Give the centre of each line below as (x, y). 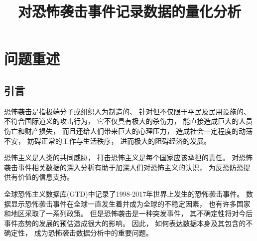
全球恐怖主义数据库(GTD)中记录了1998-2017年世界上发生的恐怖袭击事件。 (124, 193)
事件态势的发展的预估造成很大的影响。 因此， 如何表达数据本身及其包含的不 (128, 223)
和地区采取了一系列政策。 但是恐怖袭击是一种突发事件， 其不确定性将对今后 (128, 213)
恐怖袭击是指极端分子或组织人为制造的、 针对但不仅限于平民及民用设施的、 (127, 111)
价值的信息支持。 (46, 177)
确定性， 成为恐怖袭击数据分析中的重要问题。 (78, 233)
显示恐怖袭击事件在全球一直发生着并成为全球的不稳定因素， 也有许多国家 (130, 203)
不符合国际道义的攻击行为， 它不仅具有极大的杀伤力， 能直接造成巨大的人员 (128, 121)
